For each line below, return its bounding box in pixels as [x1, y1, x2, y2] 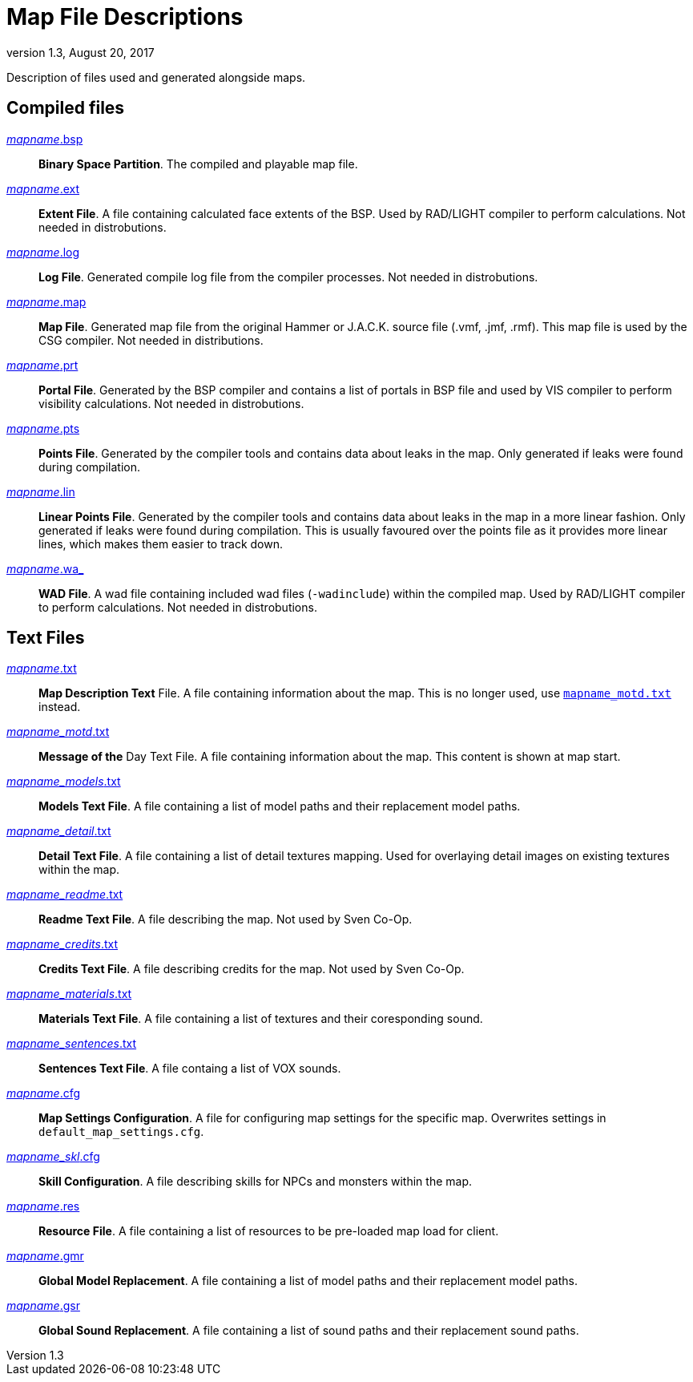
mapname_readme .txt [6, 887, 123, 902]
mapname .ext [6, 181, 80, 196]
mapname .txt [6, 661, 77, 676]
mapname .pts [6, 421, 80, 435]
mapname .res [6, 1199, 80, 1214]
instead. [38, 700, 81, 714]
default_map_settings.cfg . [38, 1125, 204, 1139]
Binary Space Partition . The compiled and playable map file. [38, 156, 358, 171]
